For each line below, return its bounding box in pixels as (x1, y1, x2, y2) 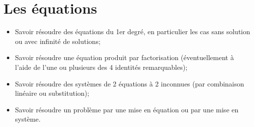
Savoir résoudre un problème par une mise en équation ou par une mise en (15, 104, 239, 114)
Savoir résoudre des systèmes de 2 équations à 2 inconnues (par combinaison (15, 78, 244, 88)
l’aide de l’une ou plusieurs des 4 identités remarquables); (15, 62, 188, 72)
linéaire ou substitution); (15, 88, 89, 98)
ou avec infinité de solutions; (15, 36, 101, 46)
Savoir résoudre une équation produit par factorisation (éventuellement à (15, 52, 234, 63)
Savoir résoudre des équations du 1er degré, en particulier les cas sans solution (15, 26, 251, 37)
